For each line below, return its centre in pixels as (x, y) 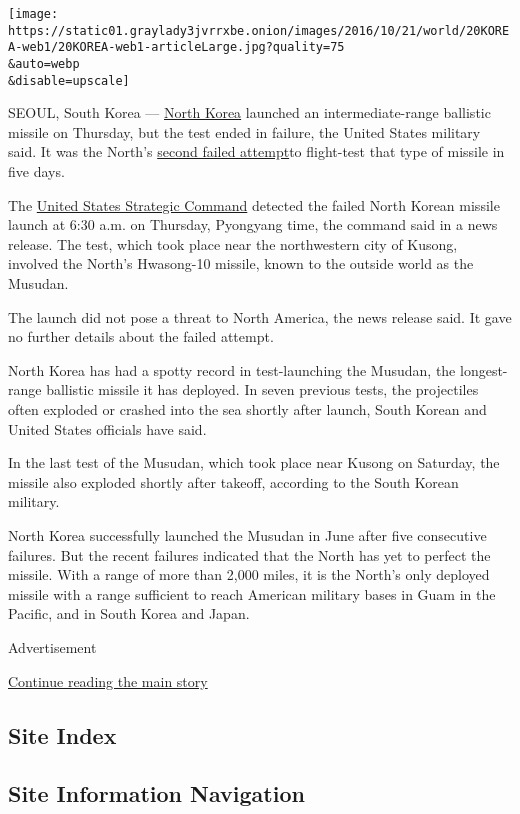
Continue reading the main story (108, 680)
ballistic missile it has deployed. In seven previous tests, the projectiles (262, 389)
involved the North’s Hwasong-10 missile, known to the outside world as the (241, 263)
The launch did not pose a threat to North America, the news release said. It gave (260, 316)
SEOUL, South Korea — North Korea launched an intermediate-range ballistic (249, 112)
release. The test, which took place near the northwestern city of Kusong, (233, 243)
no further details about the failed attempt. (141, 336)
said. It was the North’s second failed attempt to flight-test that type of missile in (256, 151)
